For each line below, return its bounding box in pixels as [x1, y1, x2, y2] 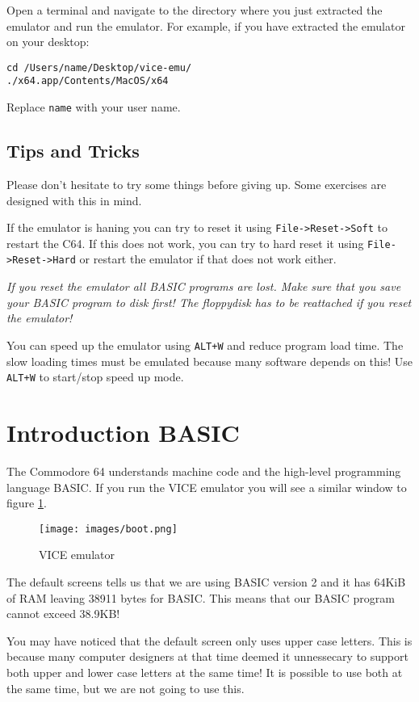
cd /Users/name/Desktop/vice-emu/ [6, 61, 192, 74]
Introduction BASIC [6, 415, 240, 448]
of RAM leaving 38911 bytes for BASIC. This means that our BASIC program [6, 589, 395, 606]
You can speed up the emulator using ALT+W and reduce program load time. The [6, 336, 404, 353]
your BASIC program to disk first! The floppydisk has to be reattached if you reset [6, 293, 412, 310]
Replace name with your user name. [6, 99, 181, 116]
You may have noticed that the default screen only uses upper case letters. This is [6, 632, 413, 649]
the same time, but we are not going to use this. [6, 679, 245, 696]
